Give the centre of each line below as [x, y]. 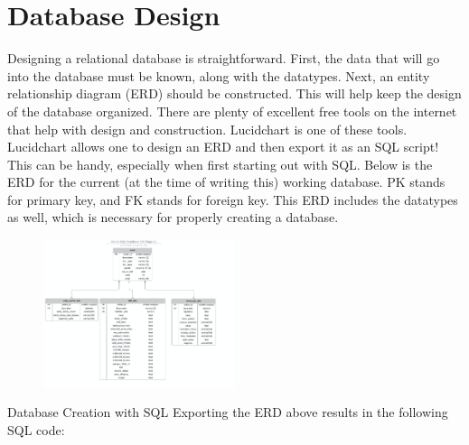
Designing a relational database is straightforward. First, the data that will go [224, 58]
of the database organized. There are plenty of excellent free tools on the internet [232, 111]
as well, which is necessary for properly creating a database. [173, 217]
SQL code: [36, 429]
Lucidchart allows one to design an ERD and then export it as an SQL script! [223, 147]
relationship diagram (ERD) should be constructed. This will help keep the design [234, 93]
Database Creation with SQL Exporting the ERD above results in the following [228, 412]
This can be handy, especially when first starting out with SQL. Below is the [220, 164]
